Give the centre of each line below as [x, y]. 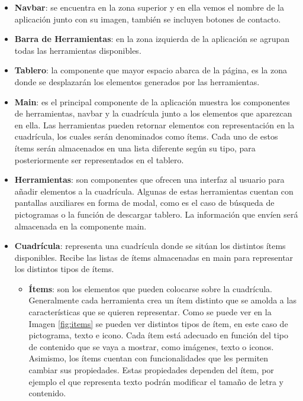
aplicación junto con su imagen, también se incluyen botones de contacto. [148, 19]
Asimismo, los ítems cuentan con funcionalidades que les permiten [149, 358]
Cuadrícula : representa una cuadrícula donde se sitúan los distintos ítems [150, 246]
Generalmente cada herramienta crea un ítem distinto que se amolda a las [162, 300]
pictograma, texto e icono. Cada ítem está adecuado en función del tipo [158, 335]
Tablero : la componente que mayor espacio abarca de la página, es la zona [151, 70]
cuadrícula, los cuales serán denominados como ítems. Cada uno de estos [146, 136]
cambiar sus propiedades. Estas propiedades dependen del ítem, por [151, 370]
